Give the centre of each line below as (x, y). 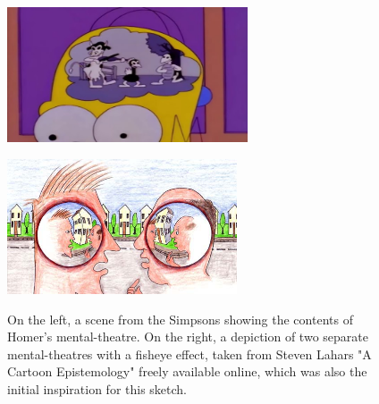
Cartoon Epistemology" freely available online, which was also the (187, 371)
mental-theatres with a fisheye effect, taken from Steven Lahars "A (189, 353)
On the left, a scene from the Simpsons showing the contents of (180, 319)
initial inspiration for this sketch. (97, 388)
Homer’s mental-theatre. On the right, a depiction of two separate (188, 337)
